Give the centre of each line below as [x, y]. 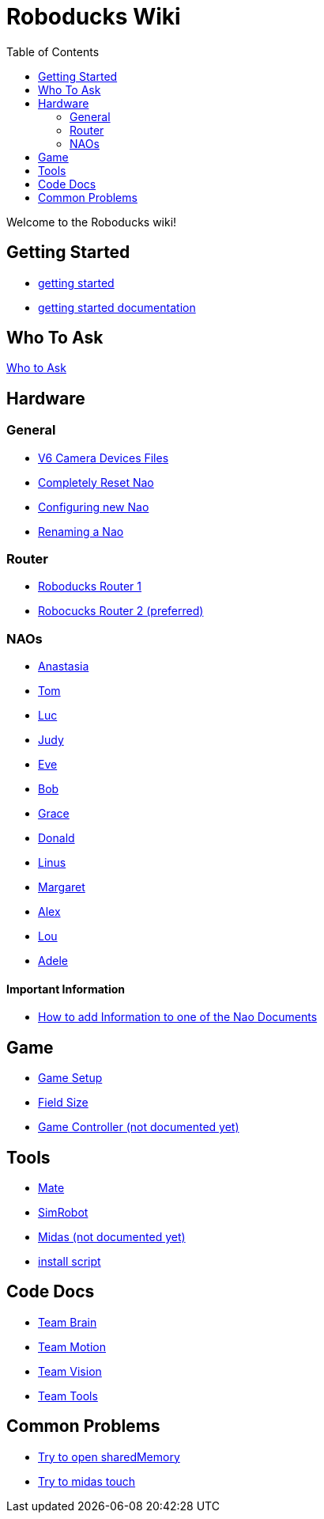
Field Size [63, 1103]
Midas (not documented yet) [112, 1237]
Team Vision [70, 1371]
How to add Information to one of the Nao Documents [178, 1017]
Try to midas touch [87, 1481]
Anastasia [64, 666]
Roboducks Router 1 [90, 587]
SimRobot [63, 1213]
